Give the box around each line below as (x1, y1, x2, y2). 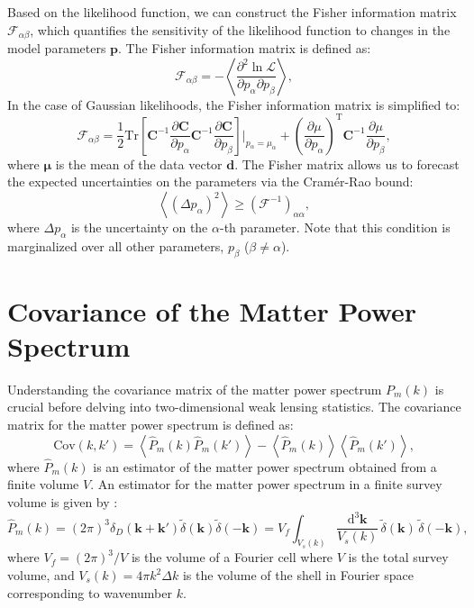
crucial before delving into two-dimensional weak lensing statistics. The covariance (7, 397, 461, 416)
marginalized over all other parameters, (7, 236, 224, 255)
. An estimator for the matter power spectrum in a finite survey (90, 475, 442, 494)
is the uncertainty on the (70, 217, 208, 236)
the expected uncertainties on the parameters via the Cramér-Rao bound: (7, 172, 414, 191)
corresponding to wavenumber (7, 583, 172, 602)
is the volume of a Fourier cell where (131, 548, 333, 567)
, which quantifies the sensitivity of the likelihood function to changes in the (30, 20, 451, 39)
